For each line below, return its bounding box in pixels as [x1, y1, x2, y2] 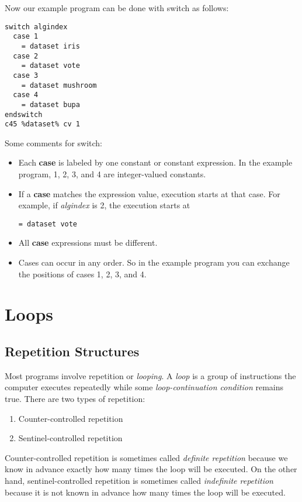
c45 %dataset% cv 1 [5, 120, 80, 129]
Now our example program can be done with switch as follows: [5, 2, 229, 13]
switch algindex [5, 22, 68, 31]
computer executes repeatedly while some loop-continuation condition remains [5, 381, 283, 393]
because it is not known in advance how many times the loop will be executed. [5, 486, 286, 498]
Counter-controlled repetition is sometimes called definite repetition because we [5, 451, 288, 463]
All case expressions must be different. [18, 236, 158, 249]
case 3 [13, 71, 39, 80]
